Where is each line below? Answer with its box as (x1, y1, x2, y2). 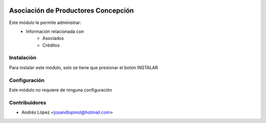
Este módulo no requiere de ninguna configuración (9, 87, 112, 93)
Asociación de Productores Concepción (9, 6, 134, 15)
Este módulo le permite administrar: (9, 20, 81, 25)
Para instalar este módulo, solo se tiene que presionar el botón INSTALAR (9, 64, 158, 71)
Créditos (42, 42, 60, 48)
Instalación (9, 54, 36, 61)
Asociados (42, 35, 64, 41)
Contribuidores (9, 99, 46, 106)
